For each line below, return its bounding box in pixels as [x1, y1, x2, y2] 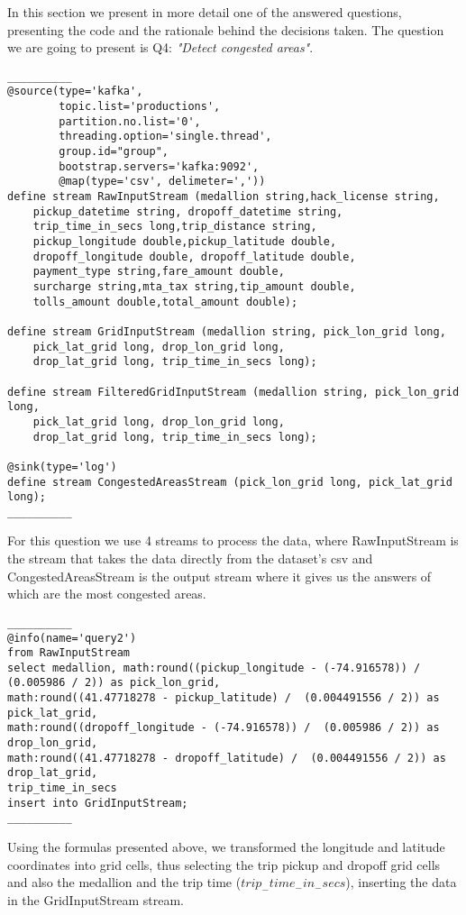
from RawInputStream [7, 646, 131, 660]
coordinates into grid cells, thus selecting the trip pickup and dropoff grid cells [7, 855, 441, 874]
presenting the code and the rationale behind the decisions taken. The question [7, 20, 444, 39]
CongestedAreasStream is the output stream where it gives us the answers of [7, 566, 432, 585]
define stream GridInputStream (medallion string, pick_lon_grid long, [7, 325, 446, 338]
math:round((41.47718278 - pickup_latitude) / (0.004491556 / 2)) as [7, 691, 440, 705]
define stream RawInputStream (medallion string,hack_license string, [7, 190, 440, 204]
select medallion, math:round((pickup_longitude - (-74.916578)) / [7, 661, 421, 674]
